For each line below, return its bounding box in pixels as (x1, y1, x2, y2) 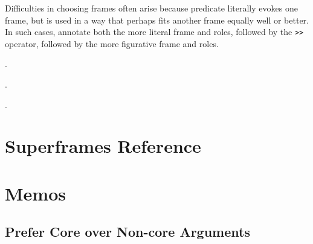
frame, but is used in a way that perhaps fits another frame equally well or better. (5, 13, 309, 26)
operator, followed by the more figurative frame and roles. (5, 37, 219, 50)
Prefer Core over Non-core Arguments (5, 222, 250, 241)
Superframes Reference (5, 133, 201, 158)
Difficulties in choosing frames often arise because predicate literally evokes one (5, 2, 298, 14)
